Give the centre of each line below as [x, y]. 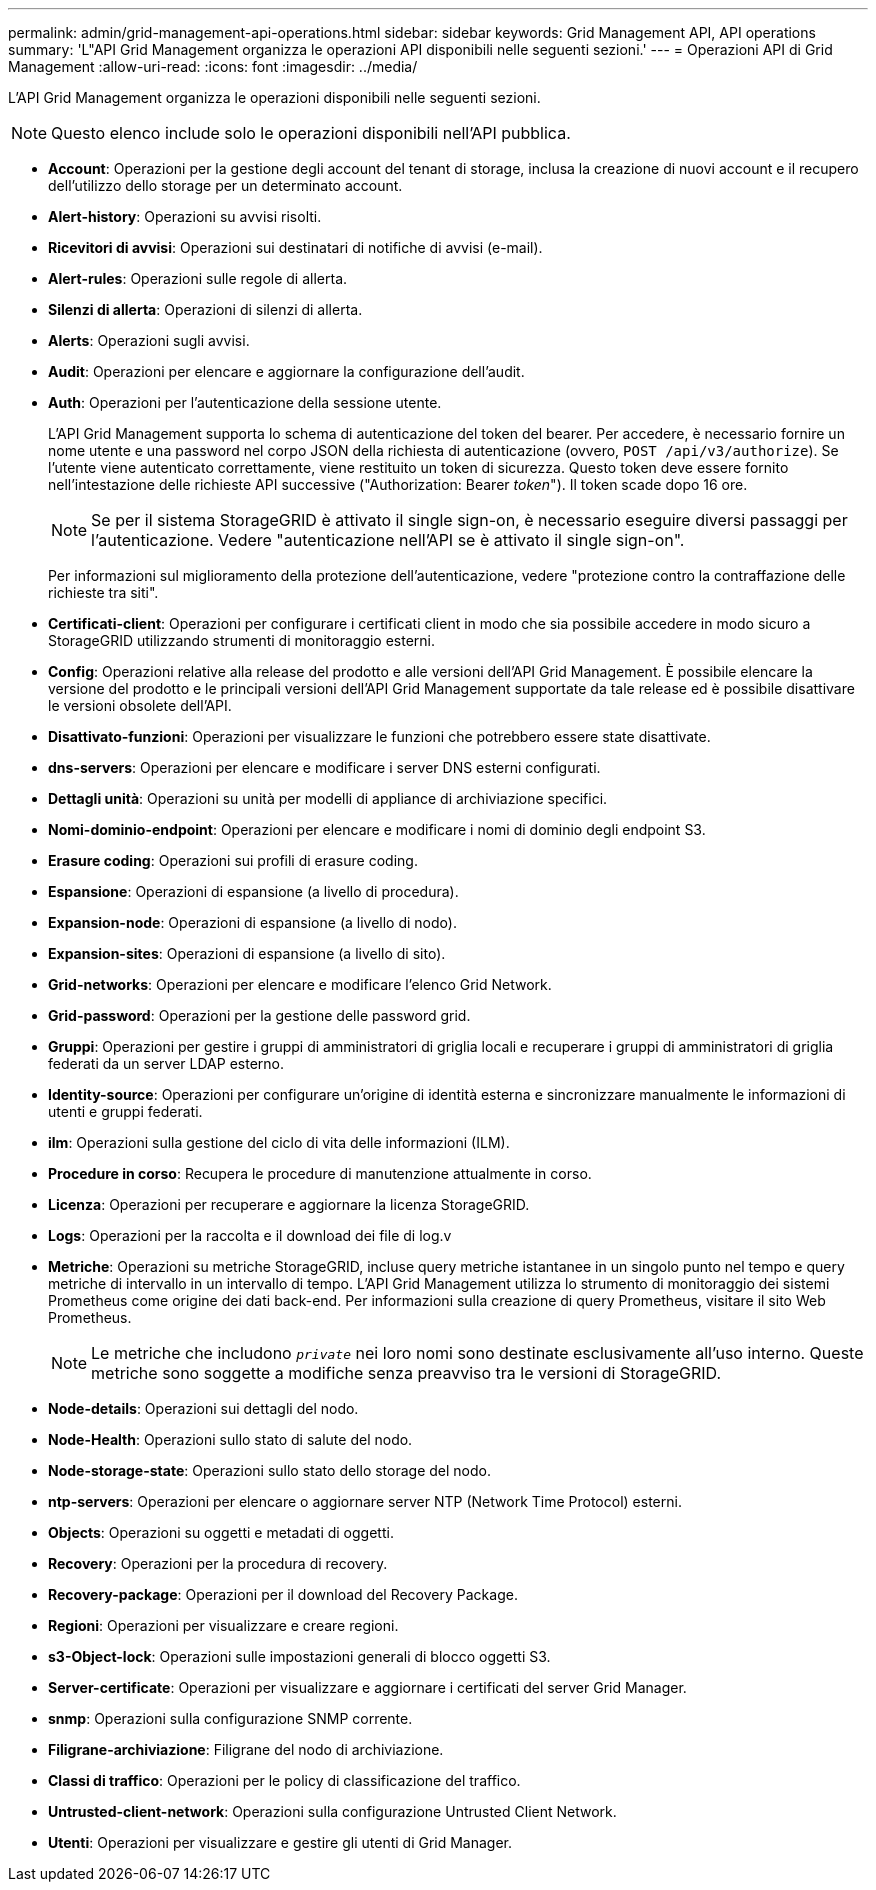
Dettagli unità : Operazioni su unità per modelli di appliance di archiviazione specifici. [328, 798]
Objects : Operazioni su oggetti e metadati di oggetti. [221, 1532]
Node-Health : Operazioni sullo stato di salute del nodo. [230, 1439]
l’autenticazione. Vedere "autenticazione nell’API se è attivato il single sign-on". [388, 540]
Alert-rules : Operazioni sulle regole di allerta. [198, 278]
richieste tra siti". [103, 592]
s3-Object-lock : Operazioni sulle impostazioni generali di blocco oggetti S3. [299, 1656]
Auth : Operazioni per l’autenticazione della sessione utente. [245, 402]
